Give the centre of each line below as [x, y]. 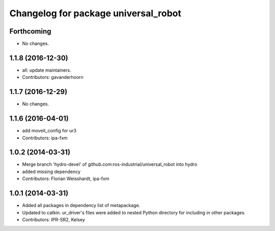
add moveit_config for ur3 [49, 131]
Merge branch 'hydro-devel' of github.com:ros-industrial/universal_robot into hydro [110, 164]
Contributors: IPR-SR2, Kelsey [53, 219]
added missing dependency [51, 171]
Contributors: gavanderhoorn [53, 77]
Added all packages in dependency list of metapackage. [81, 206]
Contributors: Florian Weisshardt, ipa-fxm [66, 179]
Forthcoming [30, 31]
